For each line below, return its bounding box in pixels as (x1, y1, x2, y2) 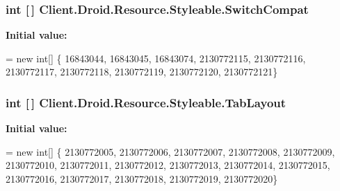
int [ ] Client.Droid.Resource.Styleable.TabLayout (6, 93, 286, 111)
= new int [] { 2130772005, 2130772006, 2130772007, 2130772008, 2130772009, (6, 144, 335, 158)
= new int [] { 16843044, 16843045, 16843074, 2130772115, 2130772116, (6, 51, 306, 65)
